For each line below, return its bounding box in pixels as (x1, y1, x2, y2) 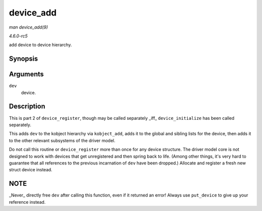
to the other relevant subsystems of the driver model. (9, 137, 115, 143)
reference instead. (9, 199, 46, 205)
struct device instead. (9, 167, 53, 173)
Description (9, 102, 46, 111)
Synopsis (9, 55, 38, 63)
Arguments (9, 70, 44, 79)
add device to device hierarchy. (9, 42, 72, 48)
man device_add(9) (9, 24, 48, 30)
